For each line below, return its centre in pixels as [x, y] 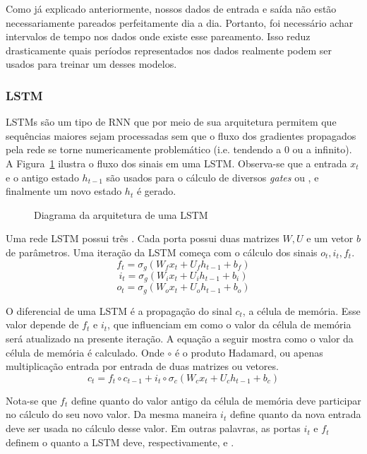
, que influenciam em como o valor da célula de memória [229, 324]
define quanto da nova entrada [295, 414]
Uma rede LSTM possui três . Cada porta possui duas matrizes [143, 238]
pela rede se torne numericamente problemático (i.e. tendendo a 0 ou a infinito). [179, 149]
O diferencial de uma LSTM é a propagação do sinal [119, 310]
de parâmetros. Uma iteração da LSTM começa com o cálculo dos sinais [162, 252]
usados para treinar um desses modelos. [91, 64]
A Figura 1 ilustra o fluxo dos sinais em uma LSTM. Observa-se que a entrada [176, 163]
